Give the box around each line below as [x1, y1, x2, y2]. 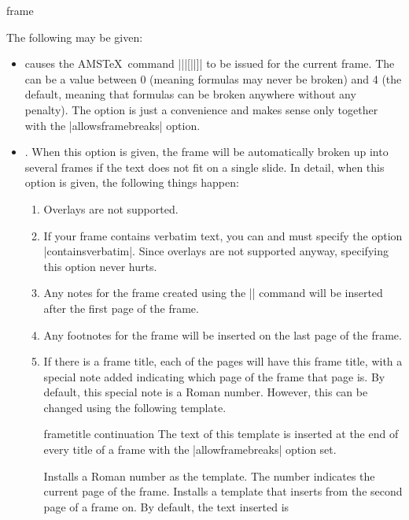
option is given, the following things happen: [24, 174, 239, 191]
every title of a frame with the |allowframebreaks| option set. [43, 441, 337, 458]
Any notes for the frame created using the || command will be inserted [43, 284, 383, 301]
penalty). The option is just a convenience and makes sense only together [24, 101, 378, 117]
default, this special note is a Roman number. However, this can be [43, 384, 368, 400]
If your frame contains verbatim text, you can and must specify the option [43, 227, 403, 243]
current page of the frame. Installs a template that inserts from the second [43, 483, 403, 500]
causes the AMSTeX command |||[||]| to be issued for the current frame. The [24, 55, 395, 72]
